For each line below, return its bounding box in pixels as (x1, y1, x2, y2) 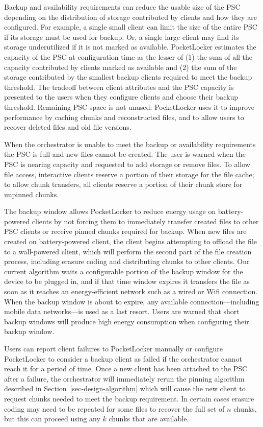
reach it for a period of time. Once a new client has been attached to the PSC (4, 363, 248, 374)
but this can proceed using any (4, 413, 100, 424)
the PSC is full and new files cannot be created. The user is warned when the (4, 149, 246, 159)
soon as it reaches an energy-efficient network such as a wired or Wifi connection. (4, 286, 258, 297)
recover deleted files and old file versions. (4, 122, 131, 132)
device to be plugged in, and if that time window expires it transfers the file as (4, 276, 250, 287)
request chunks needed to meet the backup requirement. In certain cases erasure (4, 393, 254, 404)
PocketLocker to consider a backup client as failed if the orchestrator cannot (4, 353, 243, 364)
